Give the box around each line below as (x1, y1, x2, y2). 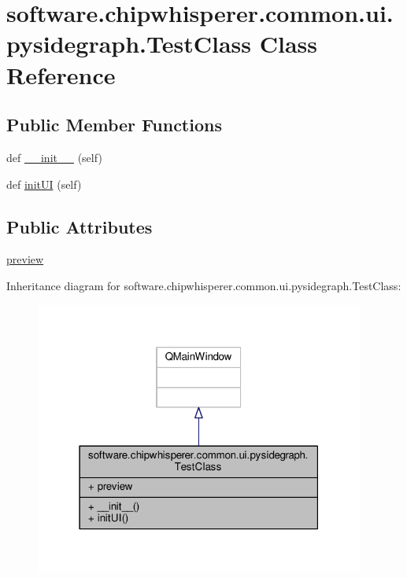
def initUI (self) (6, 175, 82, 192)
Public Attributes (6, 214, 153, 238)
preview (6, 251, 44, 267)
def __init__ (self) (6, 149, 102, 165)
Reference (6, 58, 116, 90)
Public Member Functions (6, 112, 222, 137)
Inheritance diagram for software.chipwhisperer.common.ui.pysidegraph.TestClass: (6, 277, 401, 293)
